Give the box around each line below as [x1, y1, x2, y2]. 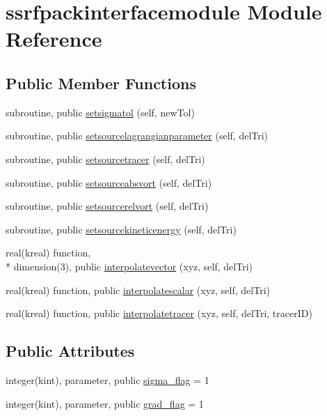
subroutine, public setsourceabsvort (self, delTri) [6, 175, 212, 190]
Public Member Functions [6, 72, 196, 93]
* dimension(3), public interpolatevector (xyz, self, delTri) [6, 259, 253, 273]
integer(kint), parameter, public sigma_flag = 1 [6, 372, 209, 387]
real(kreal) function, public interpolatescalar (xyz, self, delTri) [6, 282, 270, 297]
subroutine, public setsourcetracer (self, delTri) [6, 151, 205, 166]
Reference [6, 24, 102, 53]
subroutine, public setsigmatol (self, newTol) [6, 105, 195, 119]
